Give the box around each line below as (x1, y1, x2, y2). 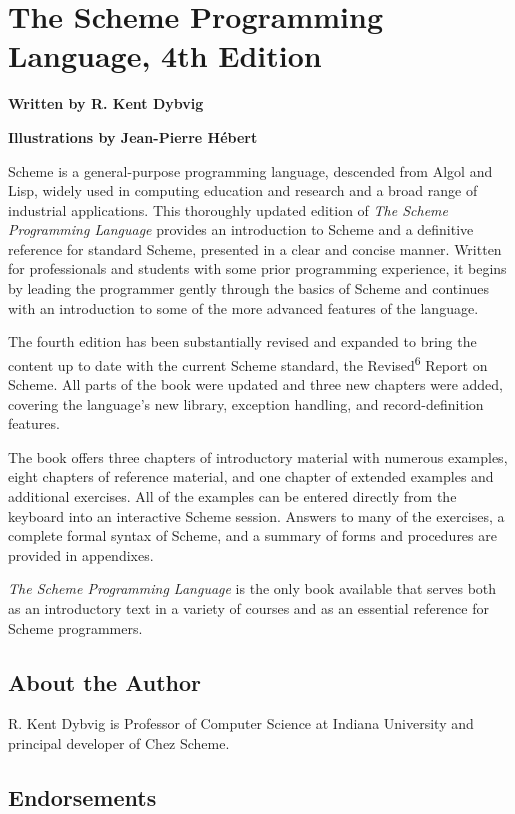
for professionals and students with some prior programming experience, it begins (8, 258, 507, 279)
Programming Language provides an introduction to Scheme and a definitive (8, 219, 474, 240)
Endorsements (8, 782, 157, 812)
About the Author (8, 666, 202, 697)
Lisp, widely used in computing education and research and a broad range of (8, 180, 478, 201)
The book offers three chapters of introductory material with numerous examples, (8, 446, 508, 467)
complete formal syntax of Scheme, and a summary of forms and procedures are (8, 525, 497, 546)
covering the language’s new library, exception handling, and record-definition (8, 393, 484, 414)
